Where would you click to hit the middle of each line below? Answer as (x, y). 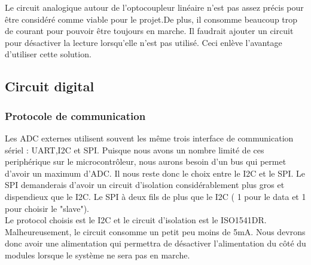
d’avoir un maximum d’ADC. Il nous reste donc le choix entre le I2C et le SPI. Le (155, 173)
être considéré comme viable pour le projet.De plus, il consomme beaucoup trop (151, 19)
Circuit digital (50, 86)
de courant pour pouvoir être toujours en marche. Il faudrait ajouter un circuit (149, 31)
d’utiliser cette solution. (48, 54)
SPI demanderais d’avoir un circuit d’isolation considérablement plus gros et (145, 185)
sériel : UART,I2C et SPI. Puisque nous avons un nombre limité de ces (135, 150)
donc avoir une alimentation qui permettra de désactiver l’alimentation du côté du (155, 243)
